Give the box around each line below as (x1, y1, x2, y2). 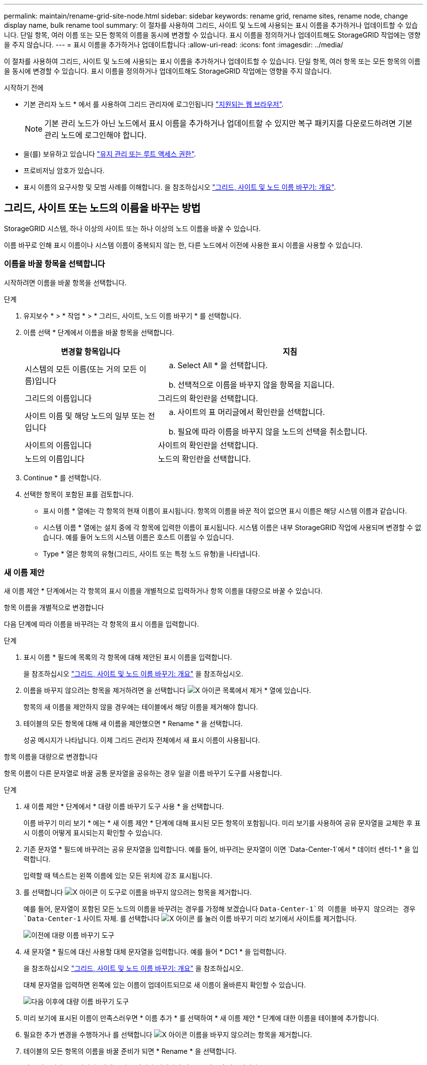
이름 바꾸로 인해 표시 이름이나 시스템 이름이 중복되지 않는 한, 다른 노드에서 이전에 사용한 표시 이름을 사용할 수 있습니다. (4, 240, 363, 249)
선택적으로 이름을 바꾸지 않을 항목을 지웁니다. (177, 379, 334, 390)
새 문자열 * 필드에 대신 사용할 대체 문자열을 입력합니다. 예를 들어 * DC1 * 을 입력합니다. (23, 947, 287, 956)
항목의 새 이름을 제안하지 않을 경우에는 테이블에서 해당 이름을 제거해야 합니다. (23, 703, 258, 711)
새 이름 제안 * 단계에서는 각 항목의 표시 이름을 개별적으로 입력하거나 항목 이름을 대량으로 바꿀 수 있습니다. (4, 587, 323, 595)
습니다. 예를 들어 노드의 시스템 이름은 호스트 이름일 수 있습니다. (43, 532, 234, 541)
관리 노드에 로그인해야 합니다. (44, 130, 147, 140)
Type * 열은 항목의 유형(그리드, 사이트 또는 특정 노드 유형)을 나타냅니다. (43, 549, 260, 558)
